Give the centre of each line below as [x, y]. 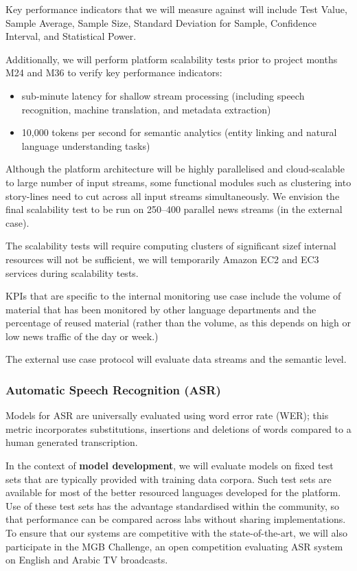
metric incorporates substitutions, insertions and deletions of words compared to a [178, 428]
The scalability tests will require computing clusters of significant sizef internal [171, 246]
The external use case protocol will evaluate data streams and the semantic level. [176, 359]
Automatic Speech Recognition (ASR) [113, 389]
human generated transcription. [72, 442]
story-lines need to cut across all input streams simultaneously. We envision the [173, 195]
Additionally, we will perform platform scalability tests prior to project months [172, 59]
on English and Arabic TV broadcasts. [87, 560]
